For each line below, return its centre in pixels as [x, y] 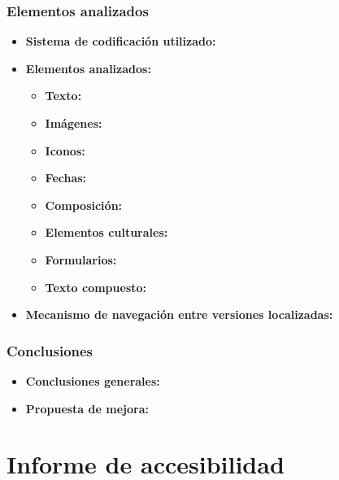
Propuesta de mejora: [87, 408]
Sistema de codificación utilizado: [121, 41]
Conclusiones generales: [93, 380]
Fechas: [66, 178]
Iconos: [65, 150]
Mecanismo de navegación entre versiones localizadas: [179, 314]
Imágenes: [74, 123]
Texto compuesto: [96, 287]
